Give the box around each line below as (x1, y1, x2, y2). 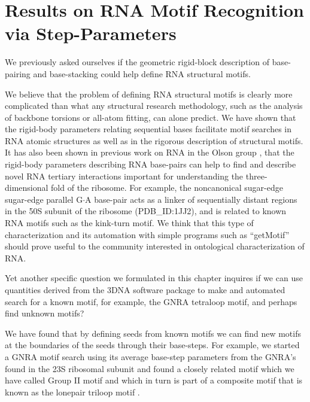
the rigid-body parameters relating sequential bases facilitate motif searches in (5, 123, 291, 135)
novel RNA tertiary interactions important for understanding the (5, 169, 244, 182)
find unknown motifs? (5, 307, 84, 319)
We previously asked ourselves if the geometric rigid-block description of (5, 56, 269, 68)
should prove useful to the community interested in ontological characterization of (5, 240, 305, 252)
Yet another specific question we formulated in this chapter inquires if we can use (5, 272, 303, 284)
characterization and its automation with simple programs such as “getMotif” (5, 228, 290, 240)
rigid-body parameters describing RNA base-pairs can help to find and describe (5, 158, 296, 170)
